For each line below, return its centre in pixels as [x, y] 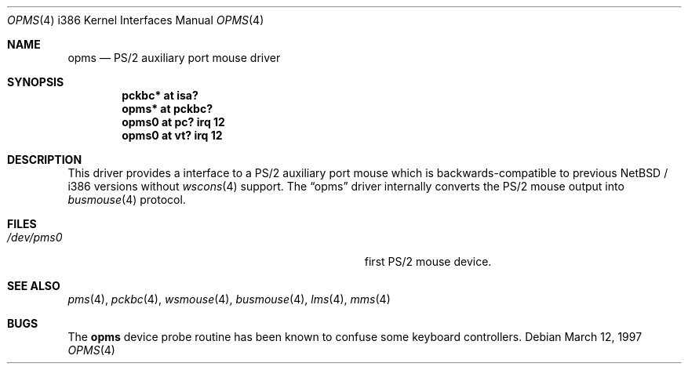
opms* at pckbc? [167, 109]
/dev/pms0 [35, 237]
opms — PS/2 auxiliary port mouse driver [174, 58]
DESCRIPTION [45, 160]
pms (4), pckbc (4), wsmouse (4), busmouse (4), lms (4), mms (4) [229, 299]
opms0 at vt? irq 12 [172, 135]
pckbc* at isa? [160, 95]
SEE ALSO [34, 286]
